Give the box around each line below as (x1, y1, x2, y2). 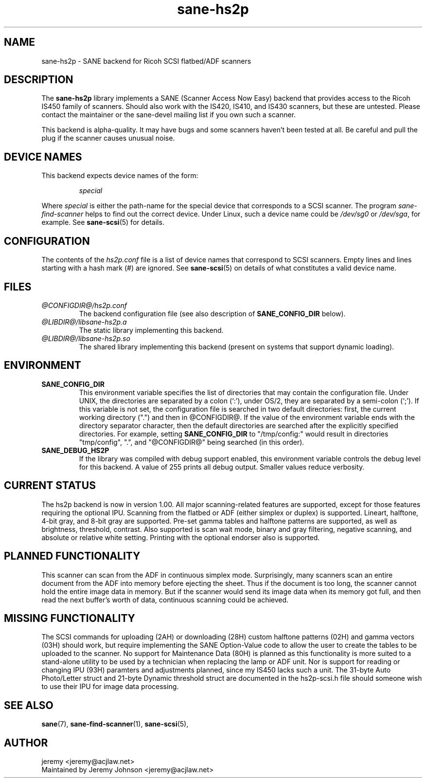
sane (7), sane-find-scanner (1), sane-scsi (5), (41, 720, 189, 728)
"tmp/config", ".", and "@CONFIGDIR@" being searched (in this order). (79, 437, 304, 446)
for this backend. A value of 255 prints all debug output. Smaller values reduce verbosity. (79, 462, 365, 471)
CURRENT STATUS (4, 479, 96, 492)
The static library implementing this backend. (79, 326, 224, 334)
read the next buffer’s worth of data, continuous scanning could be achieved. (41, 595, 289, 604)
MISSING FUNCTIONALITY (4, 612, 135, 624)
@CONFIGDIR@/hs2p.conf (41, 301, 127, 309)
